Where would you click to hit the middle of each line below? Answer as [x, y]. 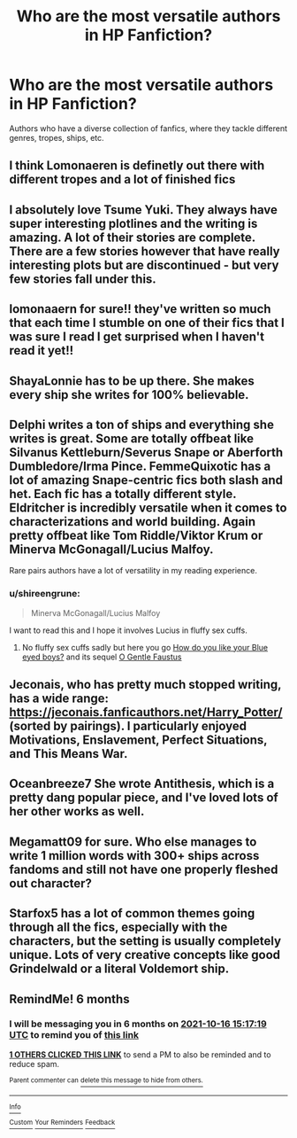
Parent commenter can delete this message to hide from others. [106, 1080]
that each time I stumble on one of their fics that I [147, 323]
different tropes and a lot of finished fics [122, 179]
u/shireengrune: [45, 594]
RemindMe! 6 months [69, 999]
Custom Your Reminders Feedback [62, 1123]
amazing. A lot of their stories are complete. [133, 237]
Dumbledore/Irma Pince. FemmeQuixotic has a [140, 466]
